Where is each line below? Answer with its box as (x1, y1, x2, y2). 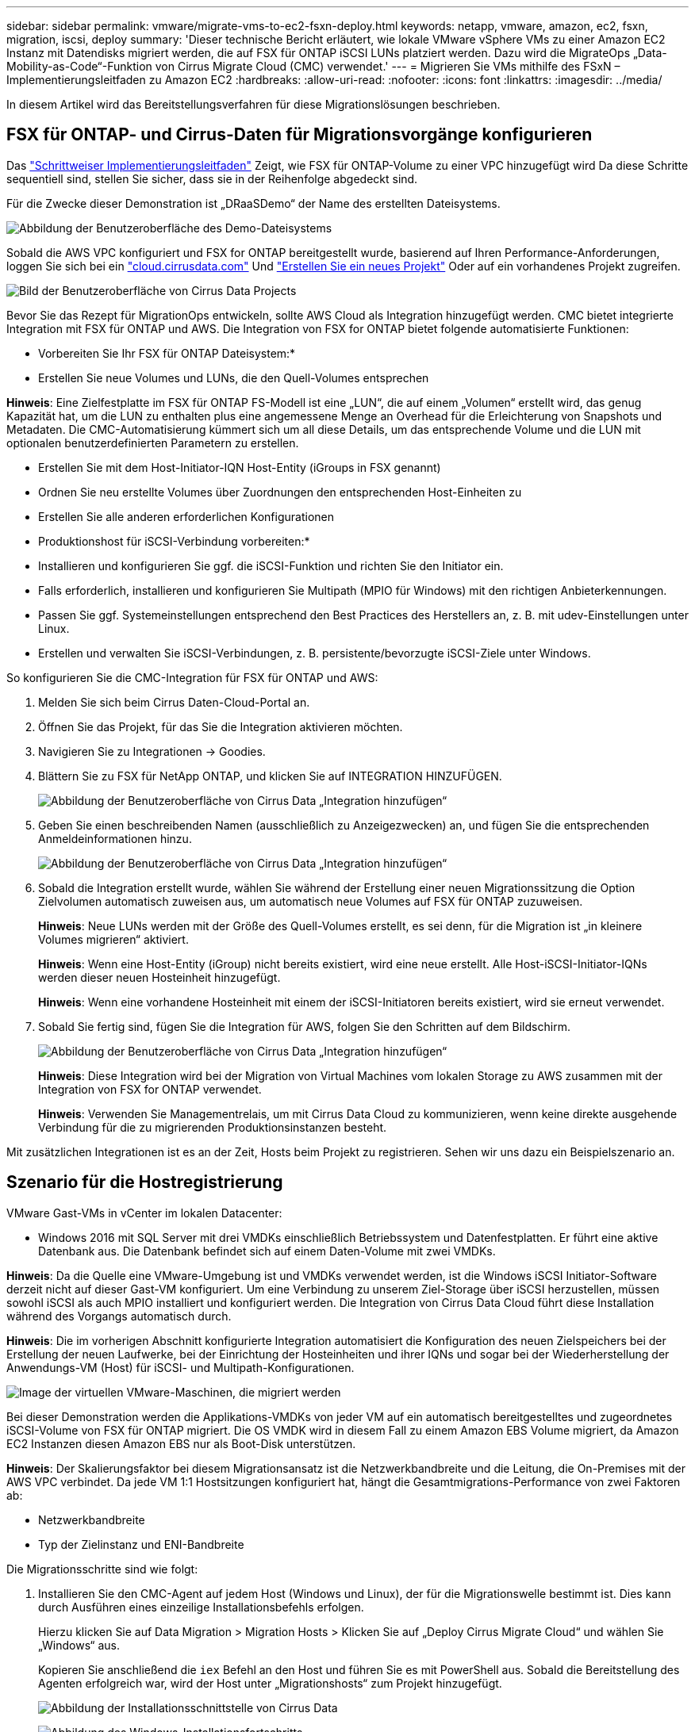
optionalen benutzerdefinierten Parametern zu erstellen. (6, 435, 299, 450)
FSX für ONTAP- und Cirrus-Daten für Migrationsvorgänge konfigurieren (6, 125, 593, 145)
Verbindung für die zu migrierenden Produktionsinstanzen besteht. (38, 1120, 387, 1134)
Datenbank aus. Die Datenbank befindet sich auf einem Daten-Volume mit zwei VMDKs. (38, 1243, 496, 1258)
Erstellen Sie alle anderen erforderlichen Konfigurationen (38, 509, 334, 523)
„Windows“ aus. (38, 1638, 120, 1652)
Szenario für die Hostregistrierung (6, 1172, 283, 1193)
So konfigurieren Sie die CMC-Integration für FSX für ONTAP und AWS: (6, 670, 378, 684)
